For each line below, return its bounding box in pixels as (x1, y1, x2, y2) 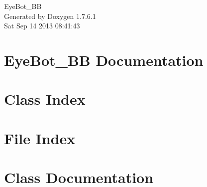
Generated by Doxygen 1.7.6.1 (4, 10, 96, 21)
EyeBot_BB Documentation (4, 49, 204, 70)
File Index (4, 128, 76, 148)
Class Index (4, 89, 86, 109)
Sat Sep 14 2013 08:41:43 (4, 20, 80, 31)
